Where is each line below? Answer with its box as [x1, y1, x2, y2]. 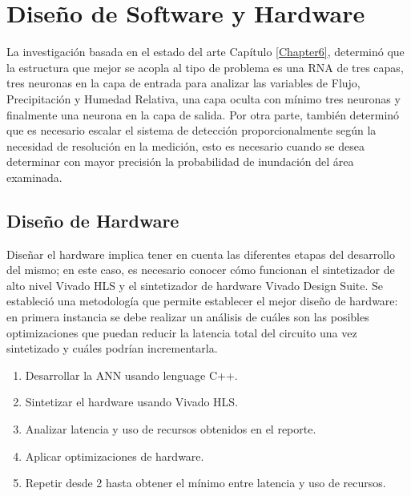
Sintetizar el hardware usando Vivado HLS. [25, 393, 239, 410]
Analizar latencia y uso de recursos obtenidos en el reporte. [25, 421, 316, 438]
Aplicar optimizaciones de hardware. [25, 447, 204, 464]
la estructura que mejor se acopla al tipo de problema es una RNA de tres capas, [6, 58, 404, 75]
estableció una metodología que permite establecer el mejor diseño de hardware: [6, 292, 398, 309]
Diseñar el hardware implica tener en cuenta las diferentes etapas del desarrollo [6, 245, 395, 262]
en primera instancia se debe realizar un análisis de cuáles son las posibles [6, 308, 369, 325]
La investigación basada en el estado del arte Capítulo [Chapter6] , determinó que [6, 43, 405, 60]
